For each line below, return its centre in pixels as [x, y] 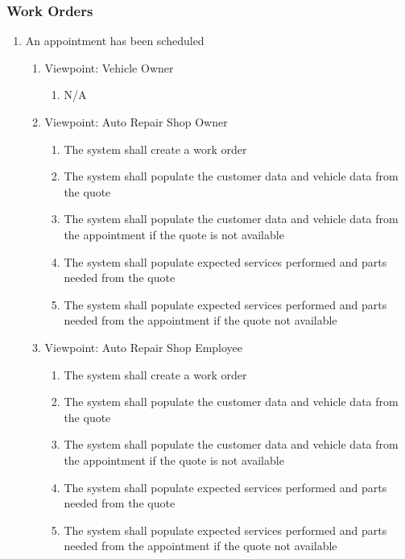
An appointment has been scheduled [115, 41]
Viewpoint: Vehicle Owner [109, 67]
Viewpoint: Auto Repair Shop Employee [144, 347]
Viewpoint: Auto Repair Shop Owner [136, 122]
